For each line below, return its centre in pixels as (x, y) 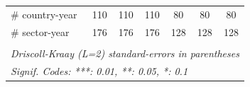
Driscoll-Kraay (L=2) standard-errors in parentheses (125, 53)
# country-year (44, 14)
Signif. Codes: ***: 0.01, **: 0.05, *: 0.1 (99, 70)
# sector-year (40, 31)
